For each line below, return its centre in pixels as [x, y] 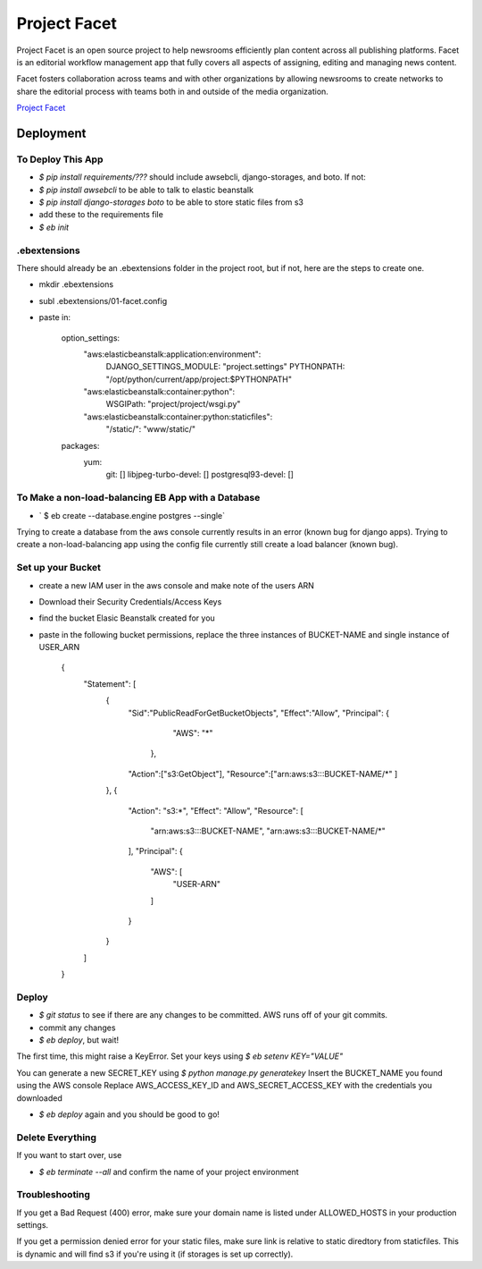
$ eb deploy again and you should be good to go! [129, 1114]
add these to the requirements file [101, 215]
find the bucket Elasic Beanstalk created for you [127, 618]
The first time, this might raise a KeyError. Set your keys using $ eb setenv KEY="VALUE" [180, 1056]
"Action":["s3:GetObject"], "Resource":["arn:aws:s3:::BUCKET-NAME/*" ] [263, 774]
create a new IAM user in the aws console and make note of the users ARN [176, 585]
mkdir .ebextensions [76, 284]
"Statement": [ [110, 683]
